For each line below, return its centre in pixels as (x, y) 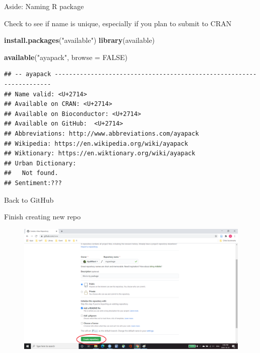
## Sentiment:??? (33, 183)
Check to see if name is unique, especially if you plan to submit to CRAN (118, 23)
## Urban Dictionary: (40, 163)
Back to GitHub (29, 199)
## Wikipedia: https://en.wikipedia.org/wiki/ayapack (96, 143)
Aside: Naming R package (44, 6)
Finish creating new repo (43, 217)
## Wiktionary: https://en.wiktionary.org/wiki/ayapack (100, 154)
